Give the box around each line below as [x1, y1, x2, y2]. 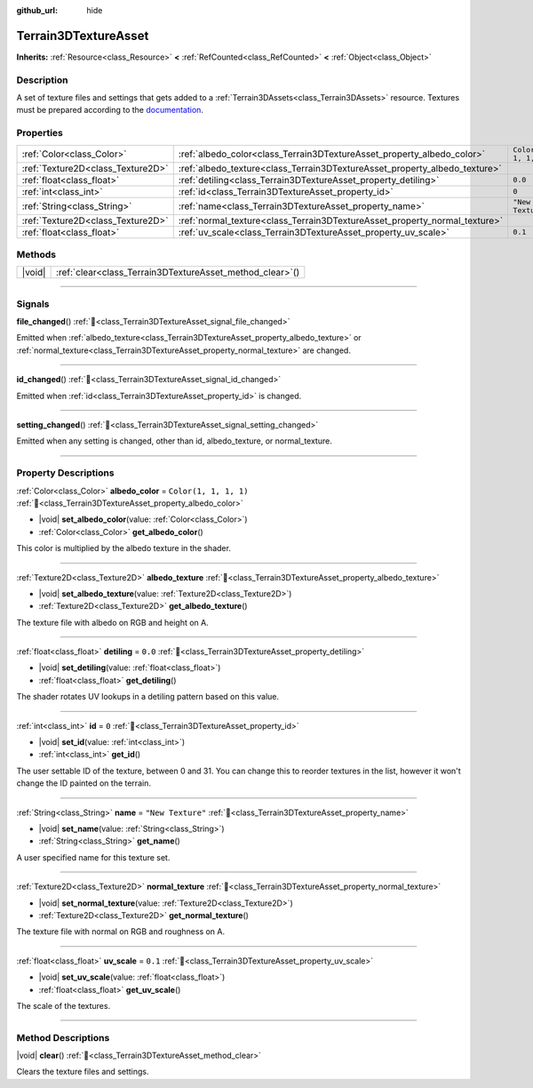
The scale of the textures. [16, 1000, 111, 1011]
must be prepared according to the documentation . [16, 105, 204, 116]
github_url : [16, 5, 58, 15]
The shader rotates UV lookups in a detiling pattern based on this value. [16, 692, 280, 702]
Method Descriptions [16, 1031, 110, 1044]
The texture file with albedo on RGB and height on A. [16, 617, 209, 628]
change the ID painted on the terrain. [16, 778, 151, 788]
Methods [16, 248, 57, 260]
